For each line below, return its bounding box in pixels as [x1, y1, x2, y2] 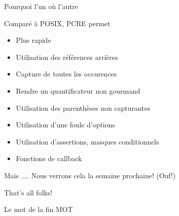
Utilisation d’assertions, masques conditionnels [16, 136, 159, 147]
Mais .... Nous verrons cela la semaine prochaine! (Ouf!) [4, 170, 176, 180]
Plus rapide [16, 35, 51, 45]
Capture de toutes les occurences [16, 68, 117, 79]
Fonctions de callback [16, 153, 82, 164]
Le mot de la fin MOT [4, 204, 73, 214]
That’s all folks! [4, 187, 52, 197]
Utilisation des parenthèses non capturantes [16, 102, 150, 113]
